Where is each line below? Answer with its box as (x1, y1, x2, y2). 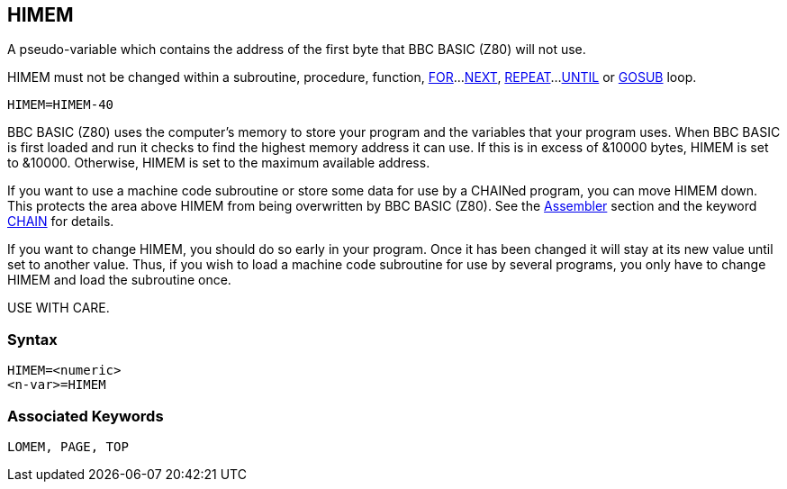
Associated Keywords (7, 406, 164, 425)
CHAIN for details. (7, 213, 114, 230)
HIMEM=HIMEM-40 (7, 97, 114, 113)
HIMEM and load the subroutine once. (7, 272, 231, 288)
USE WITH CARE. (7, 300, 110, 316)
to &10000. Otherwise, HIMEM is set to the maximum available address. (7, 155, 430, 171)
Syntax (7, 330, 58, 349)
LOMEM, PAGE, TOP (7, 439, 129, 454)
